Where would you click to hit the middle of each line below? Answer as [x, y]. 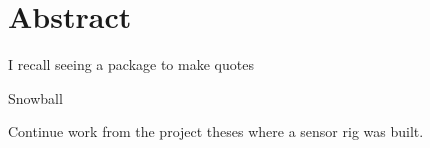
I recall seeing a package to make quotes [131, 64]
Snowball [35, 97]
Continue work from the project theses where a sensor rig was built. [216, 131]
